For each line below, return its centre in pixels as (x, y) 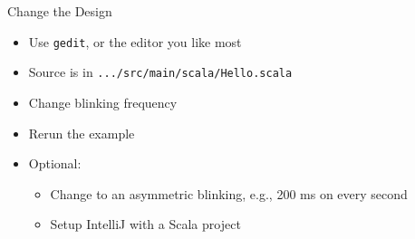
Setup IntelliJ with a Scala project (145, 224)
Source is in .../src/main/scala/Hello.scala (160, 72)
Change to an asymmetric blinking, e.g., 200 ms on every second (229, 193)
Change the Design (60, 11)
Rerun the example (82, 133)
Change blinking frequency (103, 102)
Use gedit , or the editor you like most (135, 41)
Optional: (55, 163)
